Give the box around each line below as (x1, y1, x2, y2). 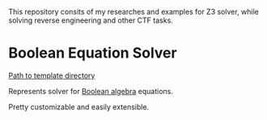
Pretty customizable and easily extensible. (8, 101, 150, 112)
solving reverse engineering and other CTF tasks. (8, 15, 174, 25)
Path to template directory (8, 71, 95, 80)
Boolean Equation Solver (8, 44, 177, 62)
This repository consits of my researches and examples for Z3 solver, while (8, 7, 259, 16)
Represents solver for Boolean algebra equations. (8, 86, 174, 96)
